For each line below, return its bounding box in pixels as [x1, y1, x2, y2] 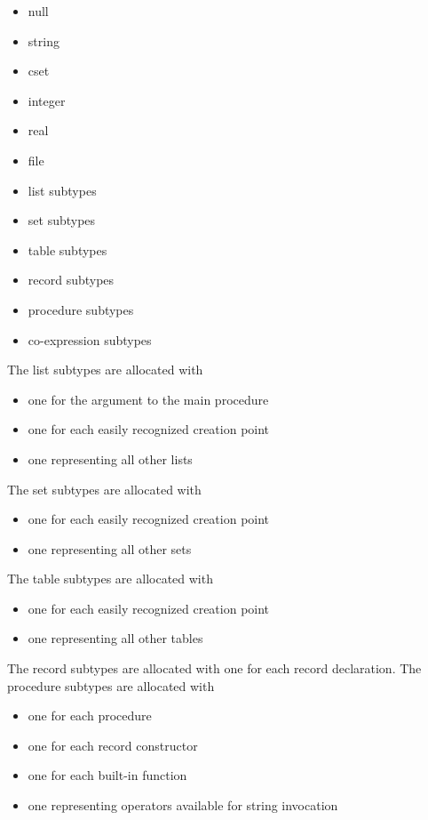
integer [28, 91, 66, 109]
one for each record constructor [28, 736, 198, 754]
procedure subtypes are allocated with [7, 676, 215, 695]
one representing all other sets [28, 539, 192, 558]
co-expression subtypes [28, 330, 152, 349]
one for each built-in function [28, 766, 187, 784]
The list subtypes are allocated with [7, 360, 203, 379]
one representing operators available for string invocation [28, 796, 338, 815]
